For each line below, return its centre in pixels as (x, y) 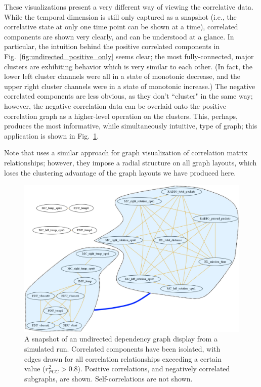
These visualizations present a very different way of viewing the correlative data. (129, 7)
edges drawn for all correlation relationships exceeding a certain (123, 358)
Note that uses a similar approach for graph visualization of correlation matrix (126, 153)
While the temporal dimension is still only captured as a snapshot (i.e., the (120, 16)
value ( (35, 369)
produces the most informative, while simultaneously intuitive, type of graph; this (131, 126)
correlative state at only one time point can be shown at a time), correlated (121, 27)
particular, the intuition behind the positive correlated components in (112, 46)
